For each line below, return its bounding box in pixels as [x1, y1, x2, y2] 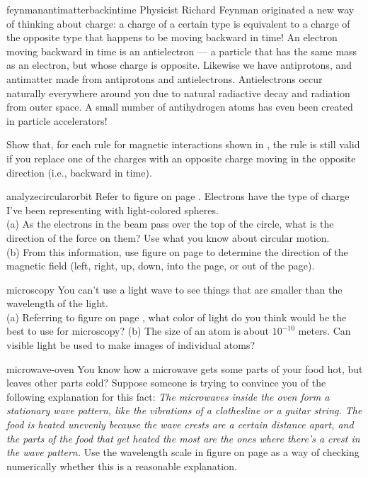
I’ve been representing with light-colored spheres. [6, 202, 219, 217]
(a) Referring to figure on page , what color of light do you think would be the [6, 309, 347, 324]
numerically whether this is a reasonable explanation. [6, 458, 237, 473]
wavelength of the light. [6, 296, 108, 311]
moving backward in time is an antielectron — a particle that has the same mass [6, 43, 357, 58]
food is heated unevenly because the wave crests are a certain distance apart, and [6, 417, 354, 432]
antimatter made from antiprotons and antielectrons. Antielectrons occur [6, 71, 323, 86]
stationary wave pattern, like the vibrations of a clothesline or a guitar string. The [6, 403, 362, 418]
